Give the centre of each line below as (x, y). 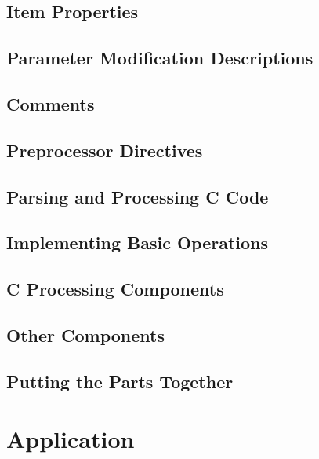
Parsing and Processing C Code (138, 196)
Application (71, 439)
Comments (51, 103)
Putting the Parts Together (120, 381)
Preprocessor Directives (105, 150)
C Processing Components (115, 289)
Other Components (85, 334)
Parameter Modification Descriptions (160, 58)
